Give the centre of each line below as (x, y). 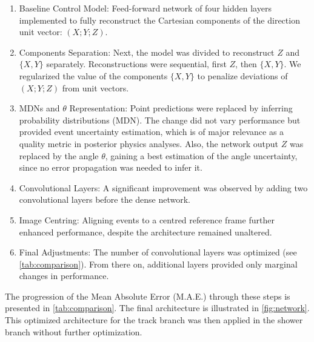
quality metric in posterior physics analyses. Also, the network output (149, 143)
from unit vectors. (95, 87)
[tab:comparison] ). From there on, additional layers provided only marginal (158, 264)
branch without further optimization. (74, 331)
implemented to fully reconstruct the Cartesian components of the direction (159, 20)
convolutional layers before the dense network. (105, 199)
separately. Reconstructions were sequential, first (136, 64)
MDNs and (39, 108)
